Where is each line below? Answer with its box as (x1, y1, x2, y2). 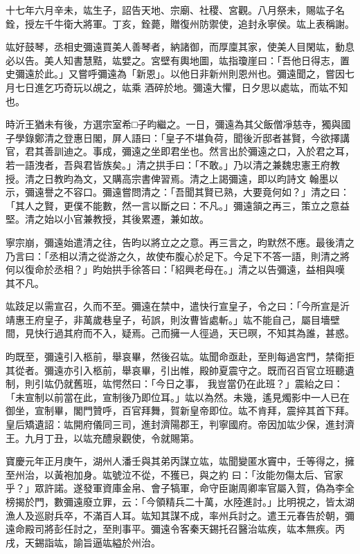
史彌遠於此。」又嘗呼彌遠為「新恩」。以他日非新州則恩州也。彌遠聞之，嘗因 (6, 66, 345, 81)
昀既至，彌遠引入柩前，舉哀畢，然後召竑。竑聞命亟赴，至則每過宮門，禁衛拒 (6, 349, 354, 364)
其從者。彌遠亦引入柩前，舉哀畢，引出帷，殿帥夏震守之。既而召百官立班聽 (6, 362, 345, 377)
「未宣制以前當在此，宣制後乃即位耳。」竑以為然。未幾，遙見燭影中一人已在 (6, 389, 350, 404)
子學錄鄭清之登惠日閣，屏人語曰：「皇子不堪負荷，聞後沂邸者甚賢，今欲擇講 (6, 130, 350, 145)
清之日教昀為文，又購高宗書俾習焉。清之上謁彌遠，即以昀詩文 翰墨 (24, 171, 329, 185)
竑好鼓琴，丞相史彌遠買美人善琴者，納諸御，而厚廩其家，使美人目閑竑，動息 (6, 39, 354, 54)
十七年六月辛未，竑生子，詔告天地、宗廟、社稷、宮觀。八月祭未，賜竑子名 (6, 3, 345, 17)
